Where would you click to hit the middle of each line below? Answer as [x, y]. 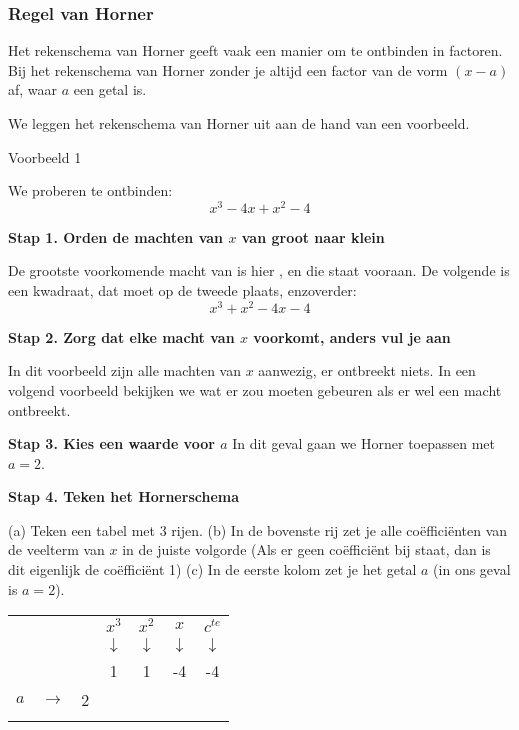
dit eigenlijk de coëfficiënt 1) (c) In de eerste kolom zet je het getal [212, 569]
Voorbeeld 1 [45, 156]
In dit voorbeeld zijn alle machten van [124, 370]
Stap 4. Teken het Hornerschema [123, 496]
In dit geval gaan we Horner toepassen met [363, 443]
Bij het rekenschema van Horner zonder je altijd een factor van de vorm [228, 69]
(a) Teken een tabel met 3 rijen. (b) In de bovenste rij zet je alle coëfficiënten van [258, 529]
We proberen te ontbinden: [90, 190]
